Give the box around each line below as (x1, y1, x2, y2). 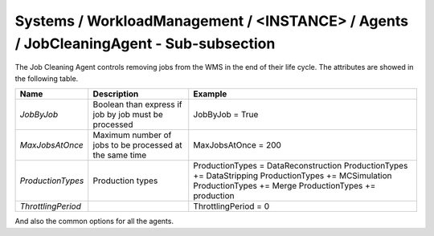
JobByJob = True (193, 109, 259, 120)
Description (92, 88, 139, 100)
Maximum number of (92, 129, 172, 140)
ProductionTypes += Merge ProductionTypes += (193, 181, 376, 192)
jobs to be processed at (92, 140, 182, 151)
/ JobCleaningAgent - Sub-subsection (14, 35, 276, 52)
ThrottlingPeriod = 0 (193, 201, 270, 212)
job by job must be (92, 109, 164, 120)
